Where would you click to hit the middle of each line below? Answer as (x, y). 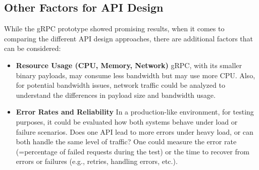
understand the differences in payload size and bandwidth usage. (116, 95)
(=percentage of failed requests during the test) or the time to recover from (133, 151)
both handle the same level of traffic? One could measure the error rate (126, 141)
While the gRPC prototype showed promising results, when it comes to (114, 29)
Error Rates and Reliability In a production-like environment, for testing (135, 112)
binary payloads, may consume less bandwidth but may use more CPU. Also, (136, 75)
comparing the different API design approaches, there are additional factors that (129, 38)
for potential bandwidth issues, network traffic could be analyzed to (120, 85)
